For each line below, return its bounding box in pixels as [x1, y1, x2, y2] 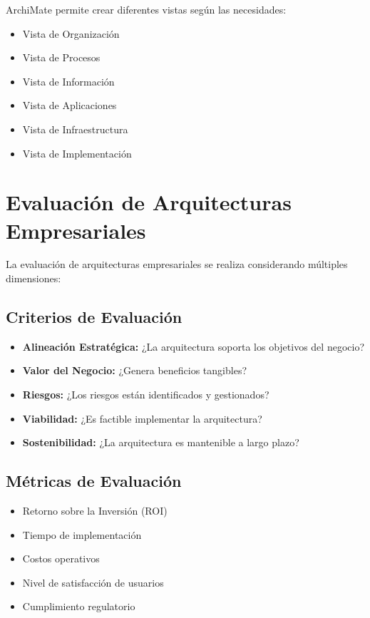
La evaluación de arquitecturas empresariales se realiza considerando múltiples [6, 257, 348, 272]
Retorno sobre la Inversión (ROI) [22, 503, 168, 518]
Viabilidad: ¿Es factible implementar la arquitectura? [22, 411, 262, 426]
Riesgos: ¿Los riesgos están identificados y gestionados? [22, 387, 269, 402]
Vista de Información [22, 73, 115, 88]
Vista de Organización [22, 26, 120, 41]
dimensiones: [6, 271, 61, 286]
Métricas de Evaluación [6, 470, 182, 492]
